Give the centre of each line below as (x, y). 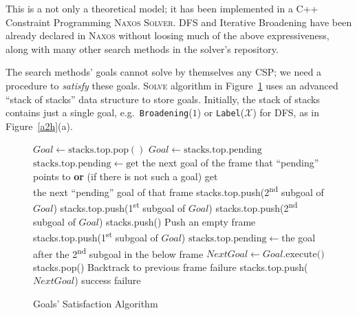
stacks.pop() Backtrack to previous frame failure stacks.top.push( (171, 267)
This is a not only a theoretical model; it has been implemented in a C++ (162, 8)
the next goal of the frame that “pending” (230, 162)
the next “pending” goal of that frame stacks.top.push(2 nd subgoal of (178, 191)
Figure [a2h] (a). (39, 126)
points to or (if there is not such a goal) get (126, 176)
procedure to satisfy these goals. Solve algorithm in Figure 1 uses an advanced (172, 85)
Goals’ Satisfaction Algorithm (96, 303)
